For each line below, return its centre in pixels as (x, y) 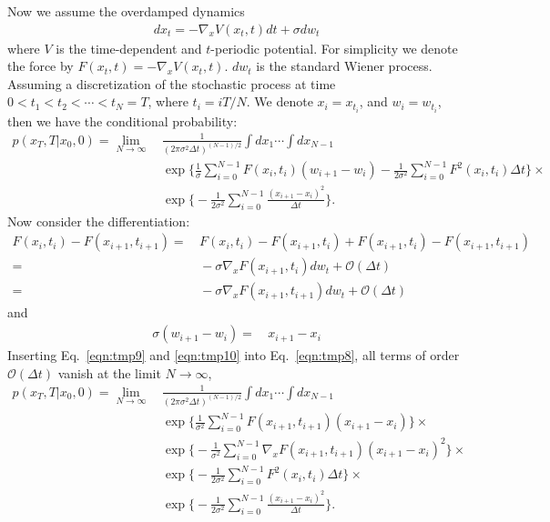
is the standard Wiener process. (344, 66)
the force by (41, 66)
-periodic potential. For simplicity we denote (334, 48)
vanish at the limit (109, 372)
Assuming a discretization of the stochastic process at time (172, 83)
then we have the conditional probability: (122, 120)
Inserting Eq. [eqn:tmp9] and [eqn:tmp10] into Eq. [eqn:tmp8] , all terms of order (234, 355)
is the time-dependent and (129, 48)
